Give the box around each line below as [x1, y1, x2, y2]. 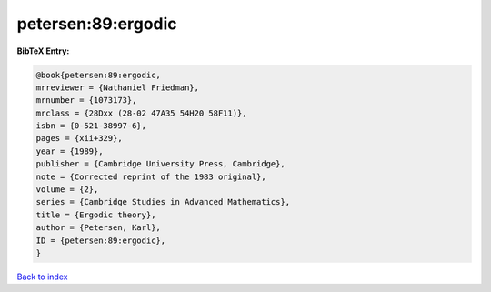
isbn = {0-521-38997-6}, [35, 121, 147, 131]
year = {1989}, [35, 146, 104, 156]
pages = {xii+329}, [35, 133, 123, 144]
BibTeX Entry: [16, 45, 70, 56]
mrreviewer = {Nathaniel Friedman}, [35, 82, 200, 93]
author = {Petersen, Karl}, [35, 223, 161, 233]
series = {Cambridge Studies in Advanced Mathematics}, [35, 196, 291, 207]
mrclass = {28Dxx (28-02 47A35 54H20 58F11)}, [35, 107, 247, 118]
